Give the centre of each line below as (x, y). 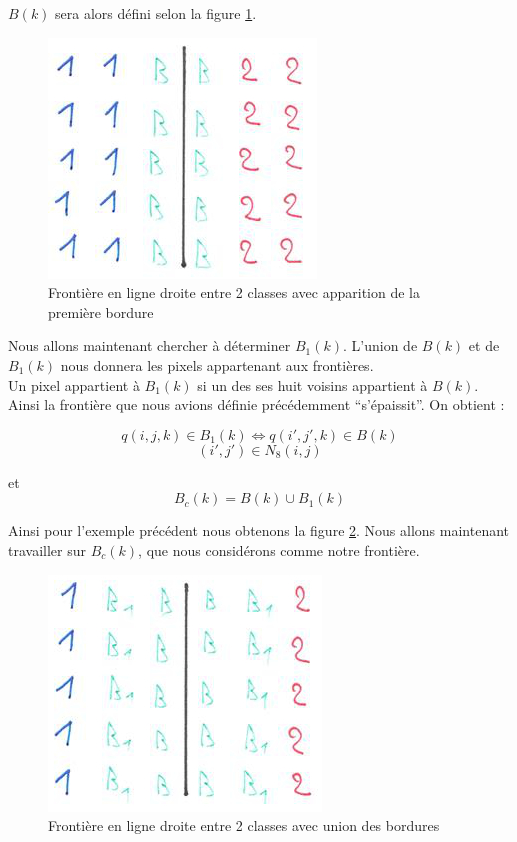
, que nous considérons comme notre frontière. (279, 549)
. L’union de (380, 345)
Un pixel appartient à (74, 384)
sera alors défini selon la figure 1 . (156, 13)
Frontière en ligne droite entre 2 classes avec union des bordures (244, 825)
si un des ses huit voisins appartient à (312, 384)
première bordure (101, 311)
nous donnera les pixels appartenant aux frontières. (217, 364)
